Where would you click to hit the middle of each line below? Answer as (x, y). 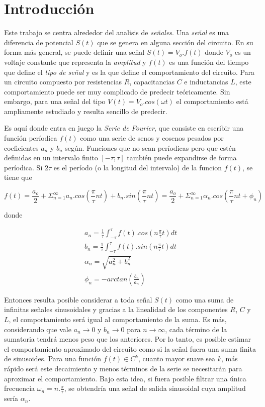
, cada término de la (196, 329)
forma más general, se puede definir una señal (74, 52)
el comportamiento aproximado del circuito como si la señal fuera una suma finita (130, 348)
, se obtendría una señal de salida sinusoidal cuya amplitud (155, 388)
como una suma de (205, 299)
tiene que (18, 177)
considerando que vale (38, 329)
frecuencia (20, 388)
